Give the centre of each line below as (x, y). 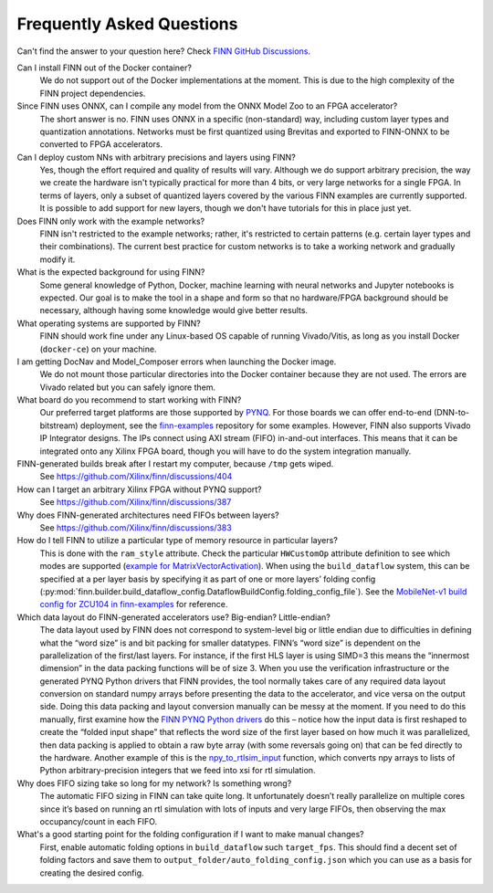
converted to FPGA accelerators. (101, 144)
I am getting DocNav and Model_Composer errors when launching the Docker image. (177, 362)
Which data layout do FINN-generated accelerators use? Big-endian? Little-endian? (173, 617)
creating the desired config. (92, 873)
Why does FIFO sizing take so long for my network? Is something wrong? (154, 783)
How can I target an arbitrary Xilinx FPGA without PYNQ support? (139, 489)
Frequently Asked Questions (127, 24)
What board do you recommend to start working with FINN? (129, 400)
